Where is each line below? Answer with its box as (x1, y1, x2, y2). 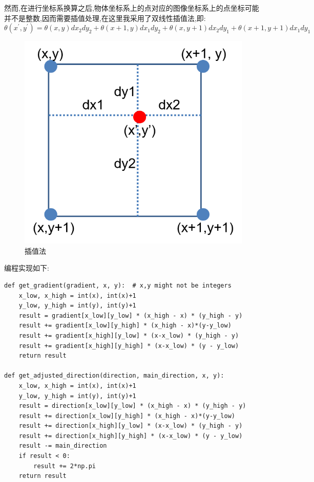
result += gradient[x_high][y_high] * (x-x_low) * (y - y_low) (18, 342, 239, 349)
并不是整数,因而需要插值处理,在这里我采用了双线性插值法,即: (4, 12, 206, 23)
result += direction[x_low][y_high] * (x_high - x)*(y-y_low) (18, 412, 236, 420)
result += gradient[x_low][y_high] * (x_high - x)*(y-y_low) (18, 322, 232, 330)
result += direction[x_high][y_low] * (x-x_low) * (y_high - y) (18, 422, 243, 430)
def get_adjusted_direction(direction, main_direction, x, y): (4, 372, 224, 380)
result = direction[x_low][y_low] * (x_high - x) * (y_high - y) (18, 402, 246, 410)
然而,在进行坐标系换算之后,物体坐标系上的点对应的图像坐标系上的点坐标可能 (4, 3, 259, 13)
